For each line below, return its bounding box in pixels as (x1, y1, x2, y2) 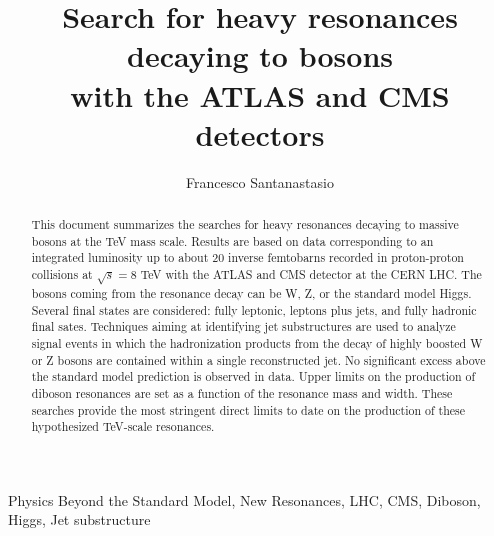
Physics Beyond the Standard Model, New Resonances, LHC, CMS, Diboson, (8, 489, 481, 510)
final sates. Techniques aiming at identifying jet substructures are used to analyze (31, 318, 456, 335)
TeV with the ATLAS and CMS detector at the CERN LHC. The (140, 266, 482, 283)
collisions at (31, 266, 93, 283)
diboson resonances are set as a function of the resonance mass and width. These (31, 384, 453, 401)
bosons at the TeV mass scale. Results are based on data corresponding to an (31, 232, 434, 249)
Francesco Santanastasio (186, 171, 334, 192)
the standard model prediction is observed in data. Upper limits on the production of (31, 368, 476, 385)
